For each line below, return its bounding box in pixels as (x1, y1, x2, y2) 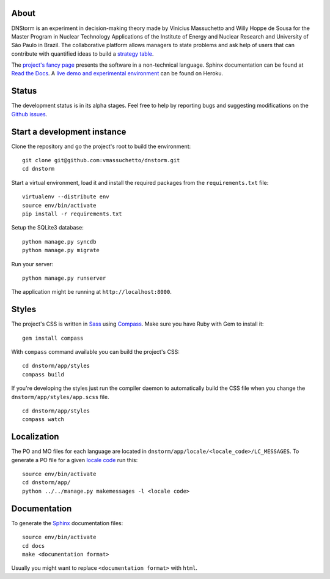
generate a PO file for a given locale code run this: (11, 456, 138, 463)
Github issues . (11, 110, 48, 118)
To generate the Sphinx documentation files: (11, 519, 123, 526)
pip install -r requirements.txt (22, 211, 122, 217)
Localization (11, 431, 59, 442)
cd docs (22, 542, 45, 549)
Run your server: (11, 260, 54, 267)
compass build (22, 371, 64, 378)
